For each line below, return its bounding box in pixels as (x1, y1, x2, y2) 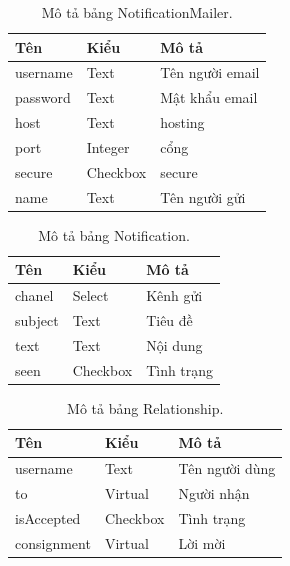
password (15, 87, 71, 108)
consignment (15, 532, 91, 553)
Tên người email (160, 62, 260, 83)
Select (72, 285, 109, 306)
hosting (160, 112, 205, 133)
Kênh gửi (146, 285, 203, 306)
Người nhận (178, 483, 250, 504)
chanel (15, 285, 54, 306)
